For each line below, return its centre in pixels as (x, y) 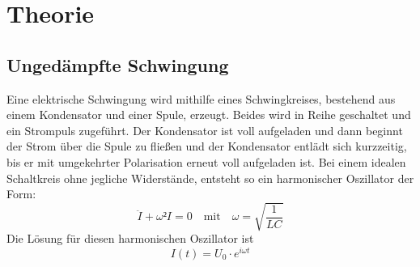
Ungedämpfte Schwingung (118, 64)
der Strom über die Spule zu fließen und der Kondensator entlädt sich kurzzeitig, (207, 146)
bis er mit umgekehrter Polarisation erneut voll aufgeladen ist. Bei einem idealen (206, 161)
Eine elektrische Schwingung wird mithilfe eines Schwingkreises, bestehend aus (201, 98)
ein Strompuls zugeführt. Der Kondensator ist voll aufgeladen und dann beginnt (205, 130)
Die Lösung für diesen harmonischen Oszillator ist (130, 238)
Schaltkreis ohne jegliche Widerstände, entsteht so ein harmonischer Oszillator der (210, 178)
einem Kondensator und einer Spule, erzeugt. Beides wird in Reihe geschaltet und (209, 114)
